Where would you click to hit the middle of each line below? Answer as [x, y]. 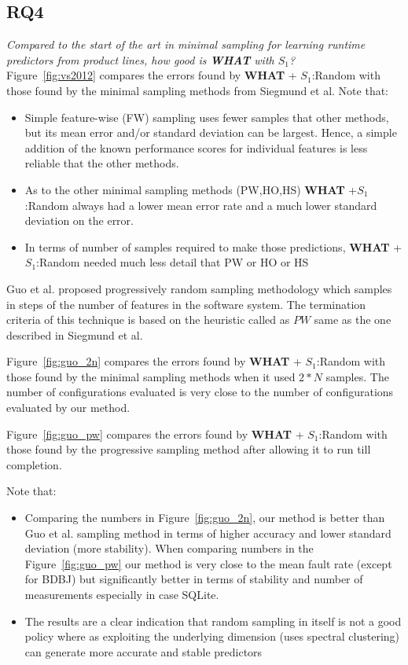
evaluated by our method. [68, 408]
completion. [34, 464]
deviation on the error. [79, 220]
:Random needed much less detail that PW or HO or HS [173, 262]
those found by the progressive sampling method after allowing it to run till [189, 449]
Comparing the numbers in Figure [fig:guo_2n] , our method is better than [205, 518]
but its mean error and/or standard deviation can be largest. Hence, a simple [211, 132]
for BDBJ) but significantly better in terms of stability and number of [194, 579]
